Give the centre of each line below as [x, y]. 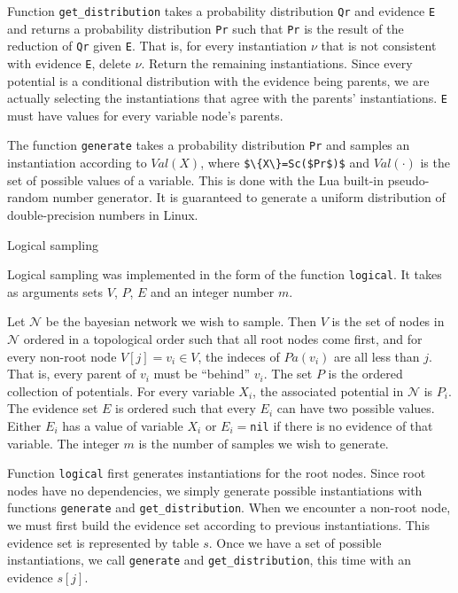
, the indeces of [239, 356]
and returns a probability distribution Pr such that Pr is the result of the [206, 28]
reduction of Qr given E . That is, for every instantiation [157, 46]
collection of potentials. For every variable [121, 390]
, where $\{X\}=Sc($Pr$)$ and [285, 163]
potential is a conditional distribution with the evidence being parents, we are [218, 80]
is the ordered [365, 374]
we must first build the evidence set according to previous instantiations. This [219, 525]
